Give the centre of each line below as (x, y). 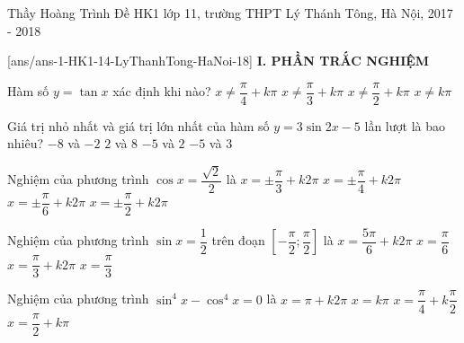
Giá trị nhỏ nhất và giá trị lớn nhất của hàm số (138, 125)
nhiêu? (26, 143)
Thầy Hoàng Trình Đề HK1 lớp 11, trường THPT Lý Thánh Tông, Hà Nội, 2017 (230, 13)
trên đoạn (238, 240)
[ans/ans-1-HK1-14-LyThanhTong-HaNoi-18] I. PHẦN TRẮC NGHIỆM (219, 61)
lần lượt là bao (405, 125)
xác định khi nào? (162, 91)
